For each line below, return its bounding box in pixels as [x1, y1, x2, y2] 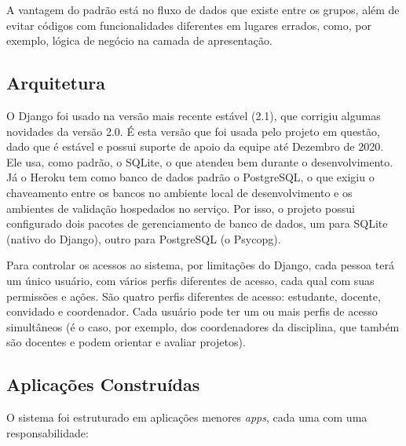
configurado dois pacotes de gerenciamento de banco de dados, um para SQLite [6, 215, 388, 232]
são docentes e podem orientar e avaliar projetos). [6, 334, 246, 350]
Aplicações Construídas [6, 372, 200, 397]
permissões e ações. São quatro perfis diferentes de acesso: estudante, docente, [6, 287, 381, 304]
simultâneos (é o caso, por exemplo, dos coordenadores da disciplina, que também [6, 318, 400, 334]
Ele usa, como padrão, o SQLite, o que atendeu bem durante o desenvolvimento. [6, 153, 393, 170]
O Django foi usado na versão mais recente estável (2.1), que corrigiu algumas [6, 107, 381, 123]
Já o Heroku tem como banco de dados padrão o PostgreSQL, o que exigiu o [6, 169, 375, 185]
